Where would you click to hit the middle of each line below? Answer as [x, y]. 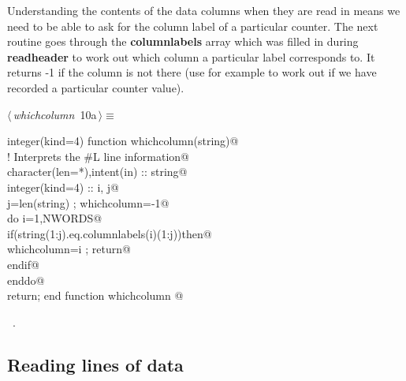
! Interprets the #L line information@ [99, 156]
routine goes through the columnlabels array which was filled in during [183, 41]
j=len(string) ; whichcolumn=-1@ [88, 202]
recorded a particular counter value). [96, 87]
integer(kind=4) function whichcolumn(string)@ [123, 141]
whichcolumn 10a [55, 114]
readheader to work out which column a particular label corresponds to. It [191, 56]
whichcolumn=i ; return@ [69, 249]
